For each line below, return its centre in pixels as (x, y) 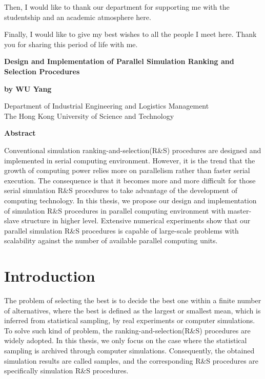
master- (240, 210)
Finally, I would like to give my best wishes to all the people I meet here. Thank (130, 34)
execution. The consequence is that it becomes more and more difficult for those (130, 180)
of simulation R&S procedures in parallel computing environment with (115, 210)
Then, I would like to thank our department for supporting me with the (117, 7)
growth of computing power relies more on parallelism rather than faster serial (127, 170)
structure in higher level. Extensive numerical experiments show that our (136, 220)
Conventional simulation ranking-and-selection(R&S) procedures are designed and (133, 150)
